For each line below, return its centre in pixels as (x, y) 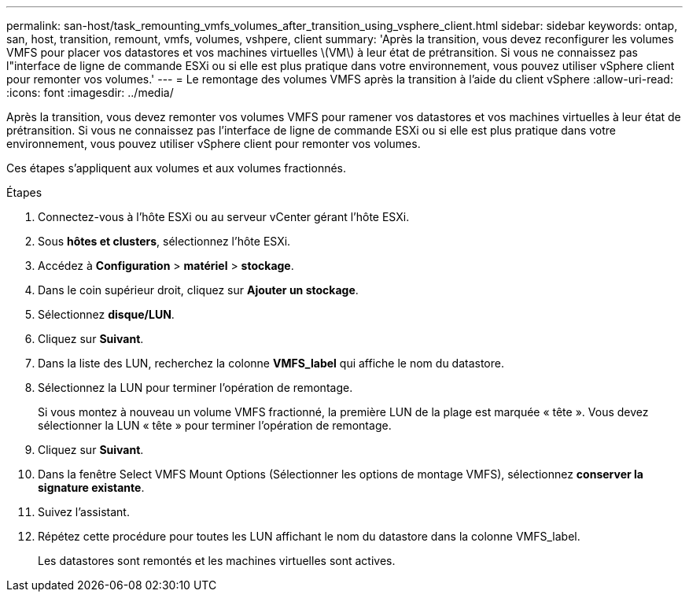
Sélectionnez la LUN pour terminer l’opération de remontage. (195, 388)
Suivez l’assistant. (84, 512)
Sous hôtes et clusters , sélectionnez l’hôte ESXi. (164, 241)
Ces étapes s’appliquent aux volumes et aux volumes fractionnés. (177, 168)
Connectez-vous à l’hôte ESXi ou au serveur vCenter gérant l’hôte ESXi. (224, 217)
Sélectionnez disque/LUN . (106, 314)
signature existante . (91, 487)
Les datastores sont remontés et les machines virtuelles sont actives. (217, 561)
